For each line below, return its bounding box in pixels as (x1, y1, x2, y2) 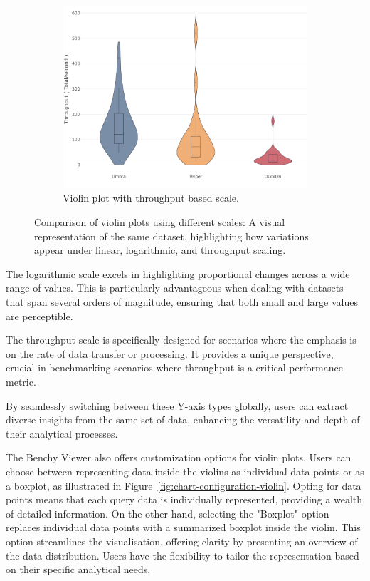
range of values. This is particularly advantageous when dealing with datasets (6, 280, 344, 295)
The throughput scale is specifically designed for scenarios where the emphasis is (6, 332, 356, 347)
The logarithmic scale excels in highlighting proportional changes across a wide (6, 266, 350, 281)
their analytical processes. (6, 426, 118, 441)
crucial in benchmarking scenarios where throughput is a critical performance (6, 360, 343, 375)
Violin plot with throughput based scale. (63, 190, 239, 205)
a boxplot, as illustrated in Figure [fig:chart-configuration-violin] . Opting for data (6, 478, 361, 493)
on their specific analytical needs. (6, 562, 151, 577)
